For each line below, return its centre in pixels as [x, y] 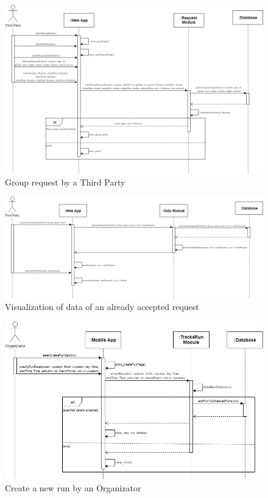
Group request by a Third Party [65, 182]
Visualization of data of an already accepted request [102, 307]
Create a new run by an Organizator [73, 487]
